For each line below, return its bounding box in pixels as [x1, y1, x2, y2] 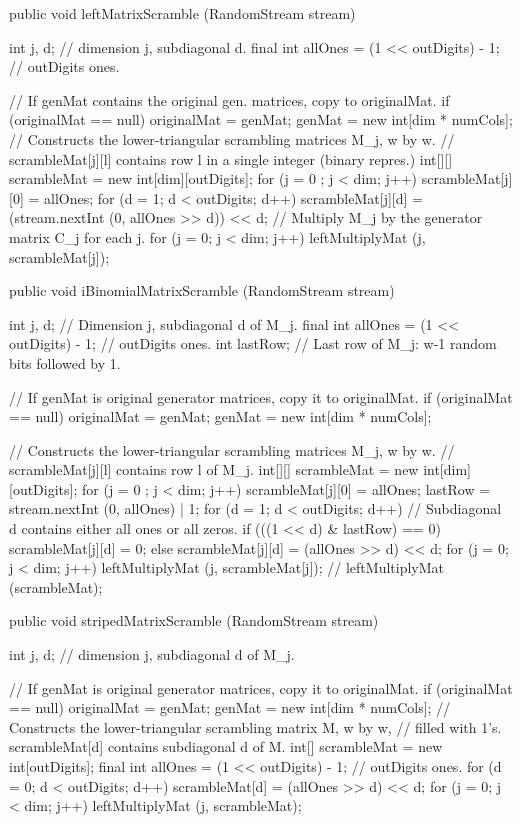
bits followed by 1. [9, 352, 121, 373]
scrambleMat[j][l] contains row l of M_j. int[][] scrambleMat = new [9, 459, 419, 480]
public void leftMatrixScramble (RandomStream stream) [9, 3, 356, 23]
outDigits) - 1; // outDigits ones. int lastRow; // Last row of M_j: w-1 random [9, 333, 497, 354]
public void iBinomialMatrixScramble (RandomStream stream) [9, 280, 395, 301]
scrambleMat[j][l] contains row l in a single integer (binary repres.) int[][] [9, 148, 453, 169]
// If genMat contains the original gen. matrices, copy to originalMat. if [9, 89, 450, 110]
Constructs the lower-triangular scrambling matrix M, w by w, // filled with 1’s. [9, 716, 502, 737]
